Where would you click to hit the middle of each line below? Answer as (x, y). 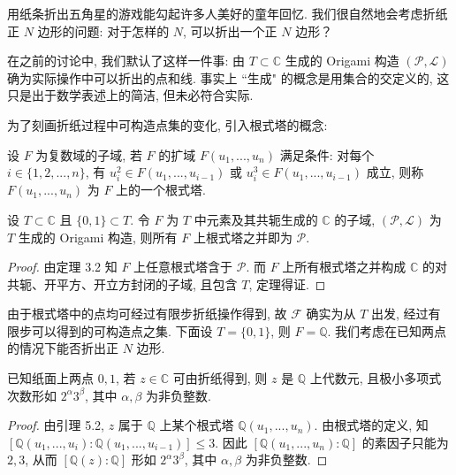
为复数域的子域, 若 (89, 154)
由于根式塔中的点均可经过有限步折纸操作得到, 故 (147, 314)
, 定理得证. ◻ (287, 283)
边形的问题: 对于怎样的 (103, 31)
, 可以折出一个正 (230, 31)
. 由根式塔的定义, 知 (371, 425)
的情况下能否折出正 (63, 348)
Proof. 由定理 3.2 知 (62, 267)
